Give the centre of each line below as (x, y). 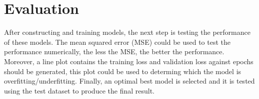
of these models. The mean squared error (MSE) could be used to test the (117, 42)
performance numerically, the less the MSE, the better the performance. (114, 51)
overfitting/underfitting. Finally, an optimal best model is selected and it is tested (129, 81)
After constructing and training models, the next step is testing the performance (127, 32)
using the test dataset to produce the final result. (79, 90)
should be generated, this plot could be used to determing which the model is (123, 71)
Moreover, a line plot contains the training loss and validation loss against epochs (129, 61)
